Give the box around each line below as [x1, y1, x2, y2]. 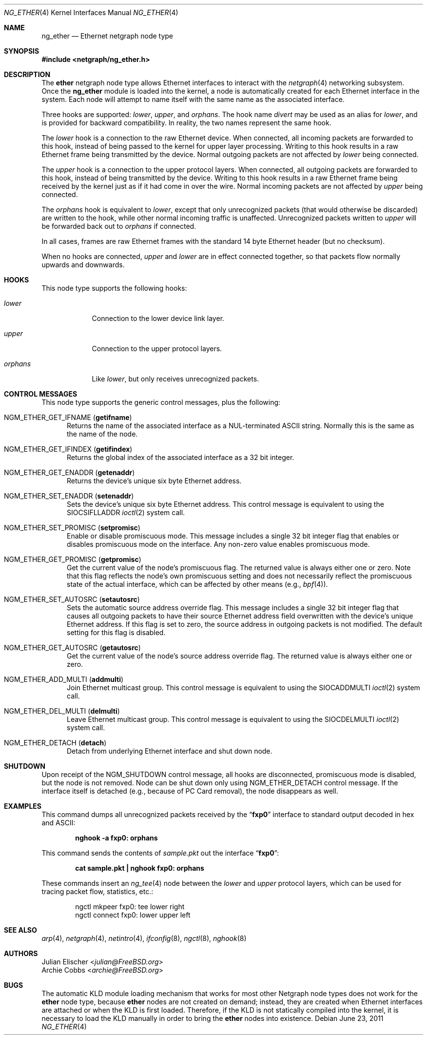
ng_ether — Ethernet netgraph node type [41, 32, 174, 40]
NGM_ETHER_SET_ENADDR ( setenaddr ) [4, 492, 134, 500]
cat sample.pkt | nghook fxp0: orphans [75, 864, 204, 872]
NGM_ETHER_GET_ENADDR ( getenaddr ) [4, 468, 135, 477]
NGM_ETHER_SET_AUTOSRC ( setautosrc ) [4, 595, 140, 603]
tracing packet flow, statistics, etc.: [41, 887, 154, 896]
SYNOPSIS [4, 47, 39, 55]
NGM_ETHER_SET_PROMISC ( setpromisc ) [4, 523, 140, 532]
